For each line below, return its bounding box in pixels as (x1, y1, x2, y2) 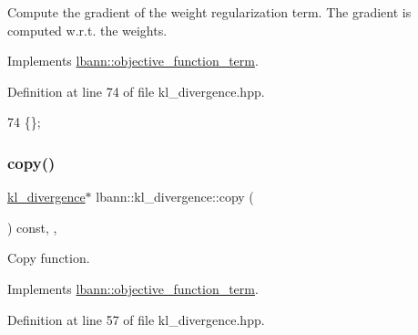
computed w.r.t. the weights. (7, 20, 168, 39)
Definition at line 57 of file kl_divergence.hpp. (7, 309, 265, 329)
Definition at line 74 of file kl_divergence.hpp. (7, 81, 265, 100)
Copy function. (7, 248, 90, 267)
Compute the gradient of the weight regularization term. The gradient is (7, 3, 412, 21)
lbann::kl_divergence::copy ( (96, 187, 254, 206)
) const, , (7, 217, 57, 236)
